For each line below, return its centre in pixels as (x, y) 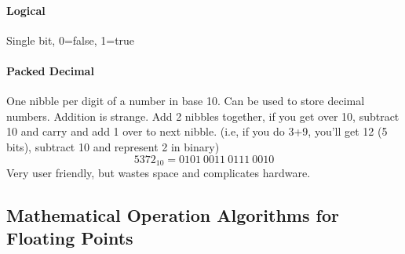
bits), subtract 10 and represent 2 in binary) (113, 146)
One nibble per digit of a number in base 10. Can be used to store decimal (186, 101)
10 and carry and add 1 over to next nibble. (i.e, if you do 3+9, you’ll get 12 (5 (197, 131)
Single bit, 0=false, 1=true (71, 40)
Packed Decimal (50, 70)
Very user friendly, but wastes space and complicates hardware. (159, 173)
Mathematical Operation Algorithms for (173, 215)
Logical (26, 10)
